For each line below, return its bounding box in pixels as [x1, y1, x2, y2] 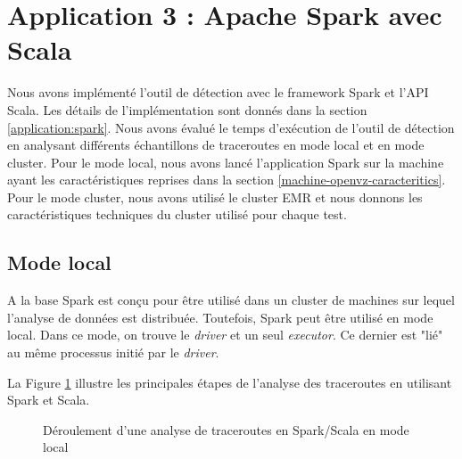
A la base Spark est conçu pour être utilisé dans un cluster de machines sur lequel [7, 291, 455, 309]
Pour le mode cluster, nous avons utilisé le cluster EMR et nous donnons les [7, 187, 423, 206]
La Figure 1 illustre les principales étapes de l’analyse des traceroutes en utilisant [7, 373, 452, 391]
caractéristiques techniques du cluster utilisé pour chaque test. [7, 205, 347, 224]
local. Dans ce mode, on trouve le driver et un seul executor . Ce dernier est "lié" [7, 325, 443, 344]
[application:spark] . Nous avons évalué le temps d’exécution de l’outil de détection [7, 118, 455, 136]
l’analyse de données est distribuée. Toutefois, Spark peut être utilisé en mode [7, 307, 433, 326]
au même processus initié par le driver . [7, 343, 219, 362]
